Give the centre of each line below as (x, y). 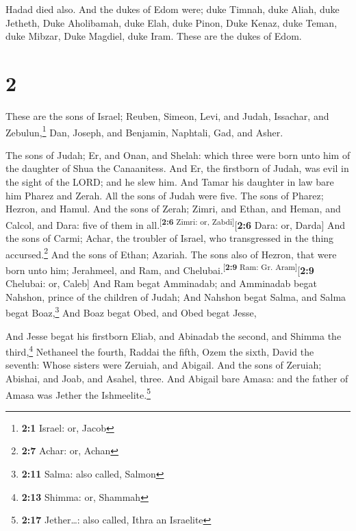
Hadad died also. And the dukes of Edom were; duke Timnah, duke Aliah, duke (173, 9)
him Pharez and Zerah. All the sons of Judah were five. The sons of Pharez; (165, 195)
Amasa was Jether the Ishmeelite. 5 (78, 393)
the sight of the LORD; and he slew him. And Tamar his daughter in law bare (170, 181)
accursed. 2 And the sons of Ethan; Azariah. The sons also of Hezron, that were (171, 253)
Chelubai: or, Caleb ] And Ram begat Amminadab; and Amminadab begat (161, 283)
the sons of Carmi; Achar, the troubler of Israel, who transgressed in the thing (170, 237)
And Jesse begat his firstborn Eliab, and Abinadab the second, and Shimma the (174, 335)
